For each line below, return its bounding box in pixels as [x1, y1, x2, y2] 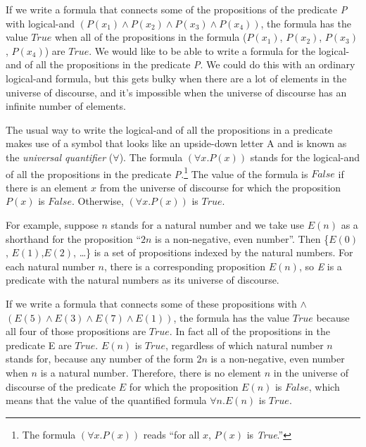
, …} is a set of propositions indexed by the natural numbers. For [73, 245, 353, 260]
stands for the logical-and [250, 149, 360, 164]
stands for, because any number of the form [6, 351, 194, 366]
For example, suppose [6, 217, 99, 232]
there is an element [6, 180, 88, 194]
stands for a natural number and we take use [111, 217, 305, 232]
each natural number [6, 258, 95, 273]
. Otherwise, [71, 194, 124, 208]
